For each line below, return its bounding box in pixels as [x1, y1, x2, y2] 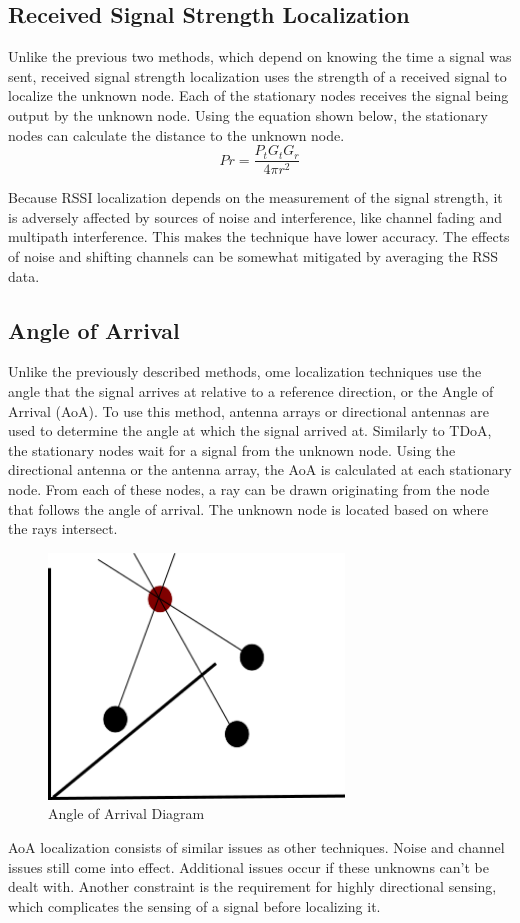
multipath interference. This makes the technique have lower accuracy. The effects [8, 226, 510, 247]
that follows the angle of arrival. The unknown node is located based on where [8, 498, 489, 519]
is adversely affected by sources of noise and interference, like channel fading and [8, 206, 503, 227]
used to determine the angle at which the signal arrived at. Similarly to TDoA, [8, 420, 492, 441]
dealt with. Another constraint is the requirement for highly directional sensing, [8, 876, 497, 897]
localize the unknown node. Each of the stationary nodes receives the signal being [8, 85, 509, 106]
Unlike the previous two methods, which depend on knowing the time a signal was [8, 46, 512, 67]
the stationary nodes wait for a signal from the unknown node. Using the [8, 439, 456, 460]
